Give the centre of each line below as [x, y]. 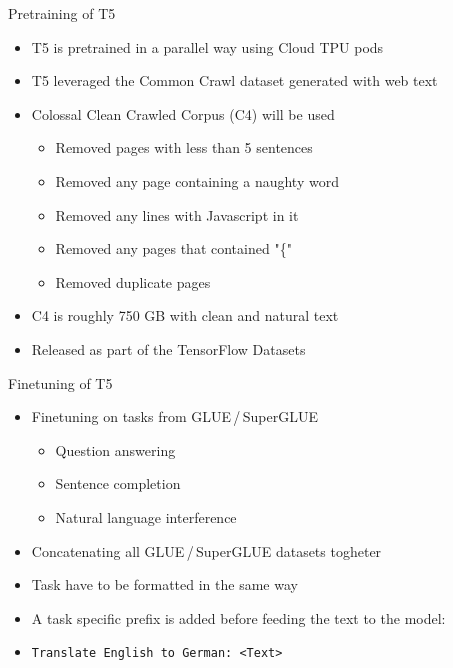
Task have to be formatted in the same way [164, 584]
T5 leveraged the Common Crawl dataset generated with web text [234, 80]
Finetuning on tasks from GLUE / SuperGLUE [174, 416]
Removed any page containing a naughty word [197, 180]
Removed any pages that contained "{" [173, 248]
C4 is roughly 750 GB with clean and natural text [185, 315]
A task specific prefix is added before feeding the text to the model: [238, 617]
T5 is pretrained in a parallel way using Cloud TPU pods [207, 46]
